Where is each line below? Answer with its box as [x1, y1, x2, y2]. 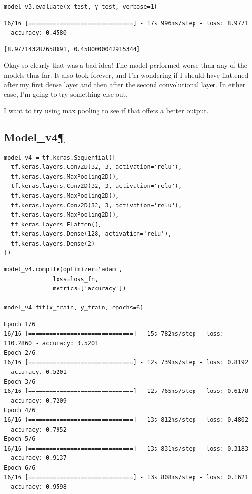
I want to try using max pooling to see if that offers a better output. [4, 105, 209, 115]
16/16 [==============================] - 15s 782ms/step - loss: [4, 330, 224, 337]
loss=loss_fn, [53, 275, 98, 283]
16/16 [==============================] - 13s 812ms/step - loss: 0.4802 [4, 416, 249, 423]
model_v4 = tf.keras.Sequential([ [4, 154, 116, 161]
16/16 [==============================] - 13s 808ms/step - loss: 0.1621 [4, 473, 249, 481]
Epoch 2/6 [4, 349, 36, 356]
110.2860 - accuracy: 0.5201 [4, 340, 98, 347]
